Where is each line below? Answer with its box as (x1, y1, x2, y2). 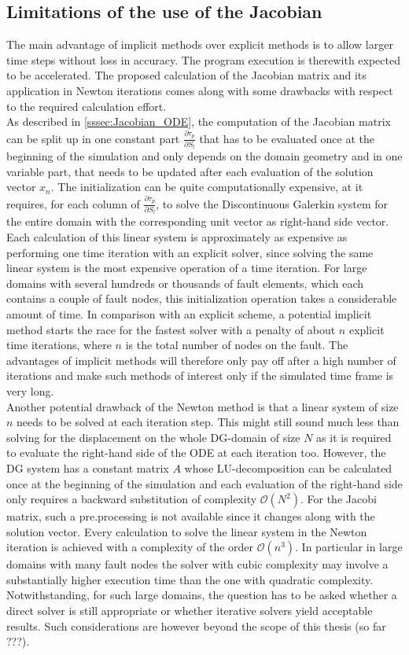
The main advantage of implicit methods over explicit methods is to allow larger (6, 36, 393, 53)
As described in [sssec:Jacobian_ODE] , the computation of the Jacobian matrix (6, 113, 391, 130)
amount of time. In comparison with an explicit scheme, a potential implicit (6, 305, 372, 322)
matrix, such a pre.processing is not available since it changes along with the (6, 508, 375, 524)
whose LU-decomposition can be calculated (184, 459, 392, 476)
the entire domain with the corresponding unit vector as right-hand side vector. (6, 213, 389, 230)
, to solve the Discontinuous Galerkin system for (156, 195, 389, 212)
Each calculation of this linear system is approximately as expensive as (6, 229, 348, 245)
